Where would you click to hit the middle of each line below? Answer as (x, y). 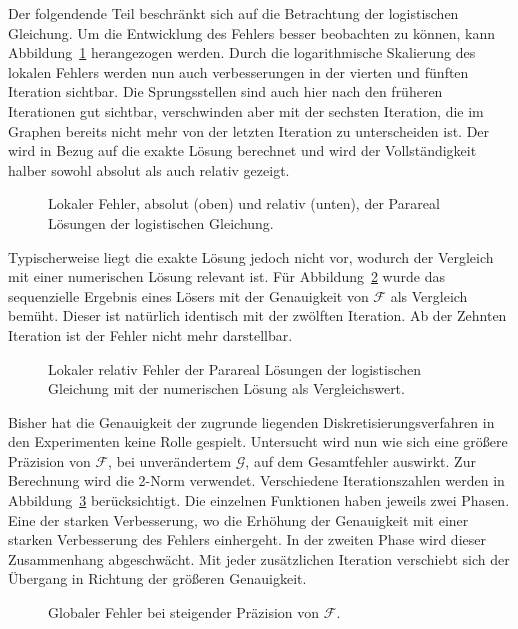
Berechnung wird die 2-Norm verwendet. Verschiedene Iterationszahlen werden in (256, 480)
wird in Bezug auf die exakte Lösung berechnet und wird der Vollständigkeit (242, 150)
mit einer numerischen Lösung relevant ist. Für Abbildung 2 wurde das (226, 276)
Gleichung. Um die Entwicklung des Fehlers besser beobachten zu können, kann (251, 32)
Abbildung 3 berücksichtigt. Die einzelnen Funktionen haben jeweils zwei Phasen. (259, 500)
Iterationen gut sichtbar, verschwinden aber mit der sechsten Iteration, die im (246, 110)
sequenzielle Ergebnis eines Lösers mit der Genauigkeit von (188, 295)
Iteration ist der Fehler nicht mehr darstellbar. (150, 334)
